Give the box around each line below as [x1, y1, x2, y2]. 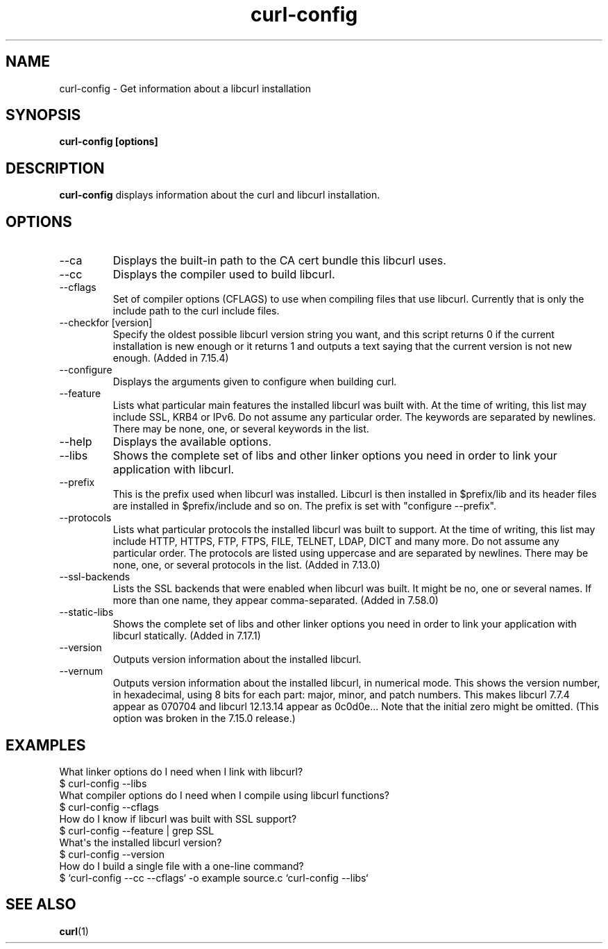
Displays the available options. [112, 435, 272, 449]
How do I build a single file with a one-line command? [59, 859, 304, 872]
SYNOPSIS [6, 106, 81, 124]
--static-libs [59, 606, 114, 619]
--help [59, 435, 92, 449]
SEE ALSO [6, 896, 76, 914]
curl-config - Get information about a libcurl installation [59, 82, 311, 94]
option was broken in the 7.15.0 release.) [112, 712, 296, 725]
